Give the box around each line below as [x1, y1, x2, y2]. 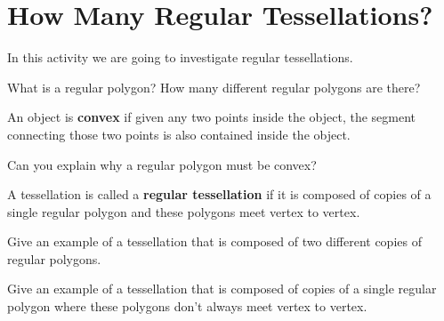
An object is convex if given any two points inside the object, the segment [7, 108, 416, 126]
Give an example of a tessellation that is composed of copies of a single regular [7, 279, 437, 298]
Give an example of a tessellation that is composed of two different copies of [7, 232, 422, 251]
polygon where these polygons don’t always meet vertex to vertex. [7, 297, 367, 316]
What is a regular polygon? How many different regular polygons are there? [7, 77, 421, 96]
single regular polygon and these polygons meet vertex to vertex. [7, 202, 360, 221]
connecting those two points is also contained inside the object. [7, 124, 351, 143]
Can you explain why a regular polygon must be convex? [7, 155, 317, 173]
